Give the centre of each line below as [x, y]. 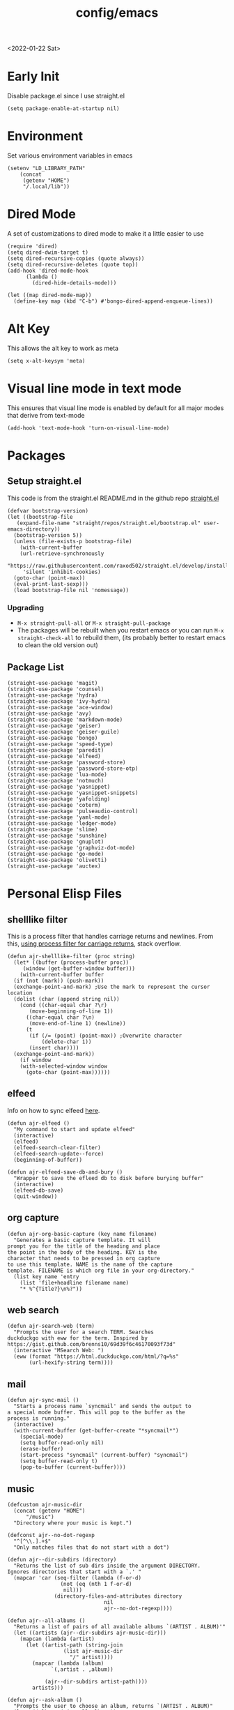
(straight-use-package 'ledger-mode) [62, 823]
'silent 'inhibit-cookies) [62, 572]
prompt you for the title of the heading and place [84, 1246]
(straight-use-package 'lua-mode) [57, 774]
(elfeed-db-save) [39, 1190]
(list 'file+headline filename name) [75, 1282]
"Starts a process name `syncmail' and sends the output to [102, 1407]
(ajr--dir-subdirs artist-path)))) [96, 1682]
